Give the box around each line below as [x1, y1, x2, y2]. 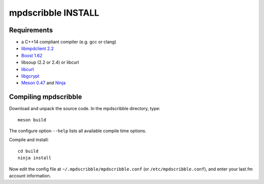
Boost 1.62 [21, 52, 43, 58]
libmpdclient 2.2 [21, 46, 54, 51]
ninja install [18, 155, 51, 161]
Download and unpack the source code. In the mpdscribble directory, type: [9, 106, 161, 112]
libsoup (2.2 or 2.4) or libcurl [21, 59, 79, 66]
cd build [18, 148, 39, 154]
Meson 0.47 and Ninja [21, 80, 66, 86]
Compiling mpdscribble [9, 93, 82, 101]
